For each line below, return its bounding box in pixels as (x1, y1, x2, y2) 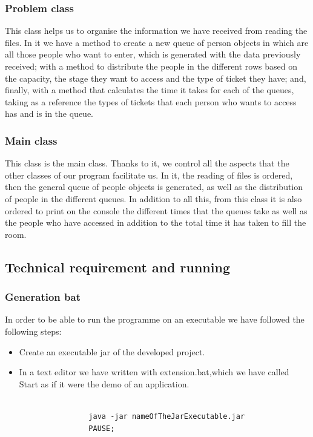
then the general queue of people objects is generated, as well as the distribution (5, 180, 303, 193)
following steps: (5, 324, 62, 337)
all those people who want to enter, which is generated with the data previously (5, 48, 301, 61)
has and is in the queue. (5, 107, 93, 120)
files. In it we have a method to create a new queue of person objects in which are (5, 36, 309, 48)
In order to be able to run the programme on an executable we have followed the (5, 313, 305, 326)
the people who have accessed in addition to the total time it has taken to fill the (5, 216, 306, 229)
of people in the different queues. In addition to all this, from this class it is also (5, 192, 302, 205)
